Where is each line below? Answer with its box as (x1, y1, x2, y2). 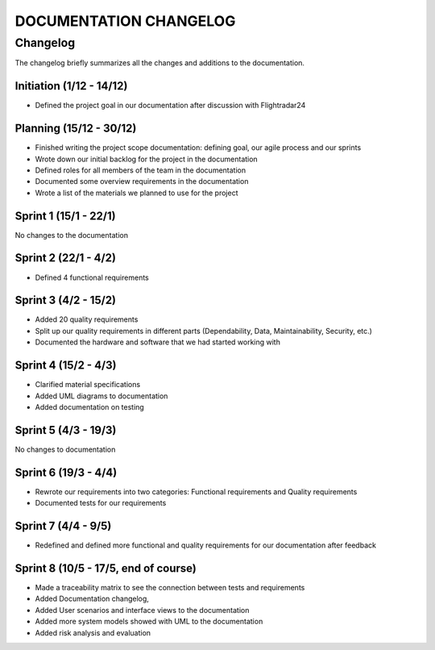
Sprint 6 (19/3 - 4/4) (14, 465, 118, 479)
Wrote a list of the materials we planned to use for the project (35, 188, 238, 198)
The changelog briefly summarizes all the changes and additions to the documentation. (14, 58, 305, 68)
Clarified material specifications (35, 380, 141, 390)
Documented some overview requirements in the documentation (35, 177, 249, 186)
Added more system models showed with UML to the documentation (35, 617, 263, 627)
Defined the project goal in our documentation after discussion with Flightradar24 (35, 101, 306, 110)
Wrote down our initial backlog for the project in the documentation (35, 154, 258, 164)
